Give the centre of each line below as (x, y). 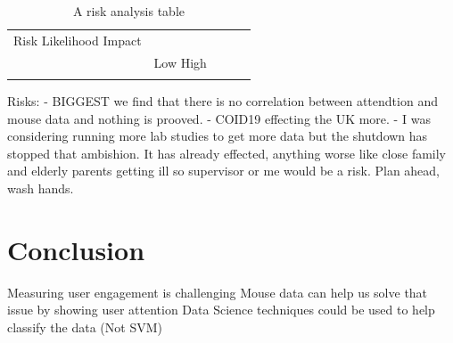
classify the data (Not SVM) (85, 327)
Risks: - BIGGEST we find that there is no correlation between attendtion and (222, 101)
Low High (180, 62)
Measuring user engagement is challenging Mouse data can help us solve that (218, 292)
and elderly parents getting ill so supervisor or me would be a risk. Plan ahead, (224, 171)
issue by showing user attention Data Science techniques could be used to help (221, 310)
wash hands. (41, 188)
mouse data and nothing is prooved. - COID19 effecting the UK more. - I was (219, 118)
